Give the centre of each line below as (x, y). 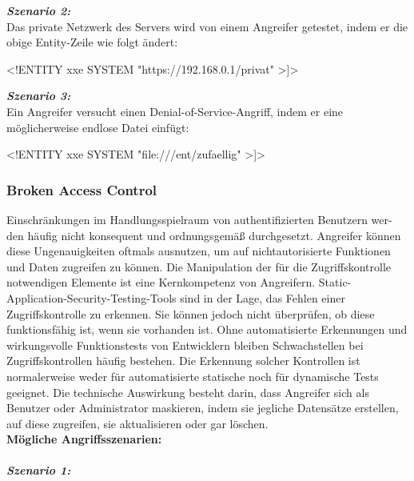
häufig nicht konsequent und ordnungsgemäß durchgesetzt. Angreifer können (214, 235)
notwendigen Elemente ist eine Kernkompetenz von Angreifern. (161, 282)
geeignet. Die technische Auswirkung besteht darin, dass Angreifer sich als (188, 392)
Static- (335, 282)
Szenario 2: (39, 10)
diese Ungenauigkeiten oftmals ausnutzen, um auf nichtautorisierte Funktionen (199, 251)
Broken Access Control (82, 189)
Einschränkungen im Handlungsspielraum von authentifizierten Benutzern (187, 219)
